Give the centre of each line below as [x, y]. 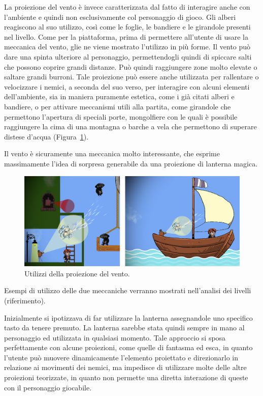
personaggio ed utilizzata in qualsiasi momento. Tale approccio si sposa [115, 337]
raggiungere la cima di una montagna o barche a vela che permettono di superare [130, 126]
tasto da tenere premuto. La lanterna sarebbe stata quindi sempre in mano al [124, 328]
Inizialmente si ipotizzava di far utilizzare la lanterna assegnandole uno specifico [128, 317]
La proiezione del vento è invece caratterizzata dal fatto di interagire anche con [127, 7]
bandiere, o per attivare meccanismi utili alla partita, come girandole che [118, 106]
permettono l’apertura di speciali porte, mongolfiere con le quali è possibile [121, 116]
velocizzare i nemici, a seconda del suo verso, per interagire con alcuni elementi [127, 86]
